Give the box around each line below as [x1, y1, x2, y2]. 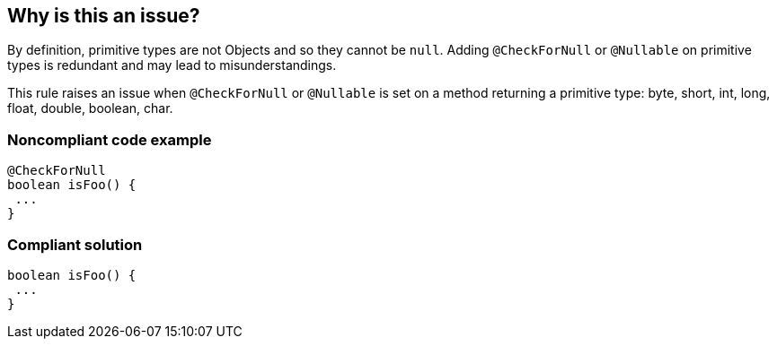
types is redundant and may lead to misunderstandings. [7, 57, 337, 74]
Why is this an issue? [7, 4, 200, 27]
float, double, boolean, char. [7, 100, 173, 117]
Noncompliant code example [7, 130, 212, 149]
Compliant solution [7, 235, 143, 254]
